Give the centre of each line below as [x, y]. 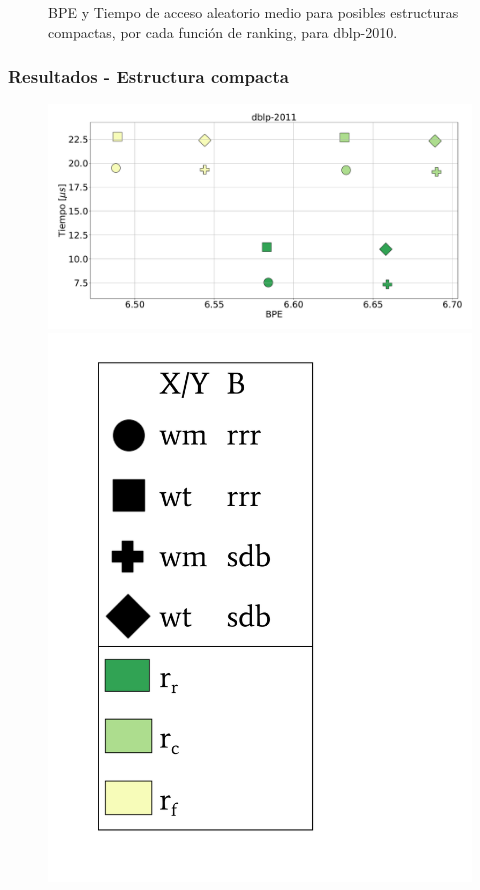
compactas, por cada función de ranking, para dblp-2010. [223, 31]
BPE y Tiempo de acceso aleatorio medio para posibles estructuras [253, 12]
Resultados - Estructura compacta [148, 76]
